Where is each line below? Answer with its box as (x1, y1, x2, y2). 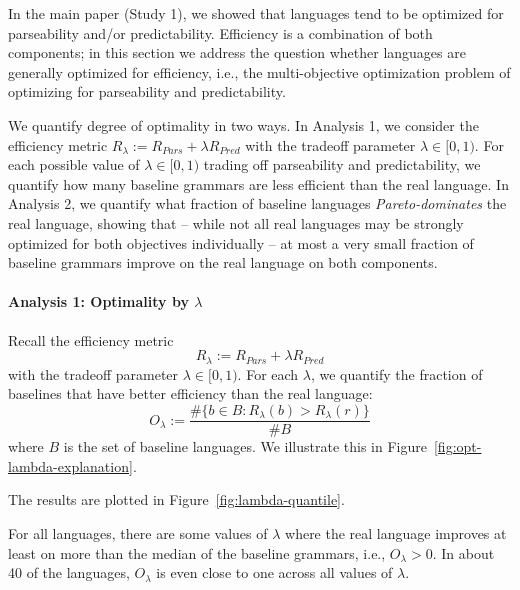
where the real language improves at (285, 523, 507, 544)
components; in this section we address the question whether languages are (8, 42, 466, 63)
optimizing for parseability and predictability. (8, 81, 286, 102)
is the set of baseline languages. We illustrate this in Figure (63, 436, 427, 457)
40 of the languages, (8, 562, 130, 583)
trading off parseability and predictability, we (203, 154, 481, 175)
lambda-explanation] (8, 455, 133, 476)
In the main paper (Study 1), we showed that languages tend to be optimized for (8, 3, 504, 23)
